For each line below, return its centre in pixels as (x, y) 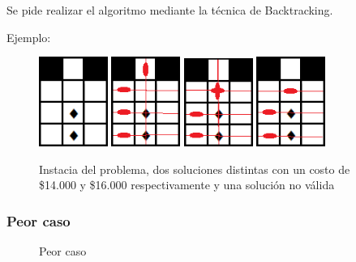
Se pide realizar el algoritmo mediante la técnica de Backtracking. (170, 10)
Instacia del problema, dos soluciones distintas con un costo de (195, 169)
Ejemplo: (29, 37)
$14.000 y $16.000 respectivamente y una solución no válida (187, 185)
